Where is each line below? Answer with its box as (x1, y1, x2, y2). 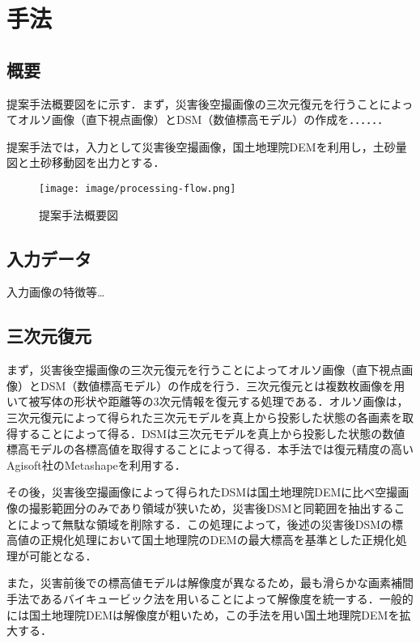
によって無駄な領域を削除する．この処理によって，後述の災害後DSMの (17, 515, 392, 532)
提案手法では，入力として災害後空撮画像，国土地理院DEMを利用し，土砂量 (6, 138, 407, 155)
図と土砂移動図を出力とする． (6, 154, 165, 171)
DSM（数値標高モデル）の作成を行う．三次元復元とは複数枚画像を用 (40, 377, 405, 394)
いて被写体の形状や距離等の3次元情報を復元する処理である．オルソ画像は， (6, 393, 409, 410)
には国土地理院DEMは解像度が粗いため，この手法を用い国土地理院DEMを (6, 606, 400, 623)
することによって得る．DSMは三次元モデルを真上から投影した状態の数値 (17, 424, 405, 441)
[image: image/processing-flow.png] (39, 182, 236, 194)
